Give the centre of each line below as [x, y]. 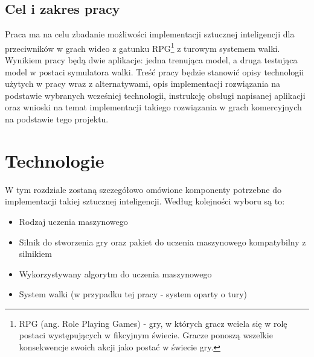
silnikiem [35, 254]
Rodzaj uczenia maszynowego [73, 221]
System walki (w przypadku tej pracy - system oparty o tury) [133, 294]
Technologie [55, 160]
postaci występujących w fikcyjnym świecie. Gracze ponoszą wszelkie [146, 335]
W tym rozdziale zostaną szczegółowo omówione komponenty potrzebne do [143, 189]
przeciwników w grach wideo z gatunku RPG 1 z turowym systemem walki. [143, 47]
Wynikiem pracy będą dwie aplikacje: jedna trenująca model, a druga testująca [151, 60]
